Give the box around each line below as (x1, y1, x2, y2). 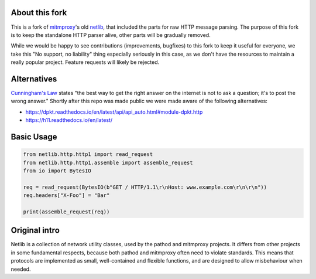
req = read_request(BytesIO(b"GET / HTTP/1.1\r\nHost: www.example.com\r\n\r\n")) (23, 183, 267, 190)
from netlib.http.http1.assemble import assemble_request (23, 159, 193, 166)
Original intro (11, 226, 60, 236)
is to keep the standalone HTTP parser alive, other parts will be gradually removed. (11, 31, 211, 38)
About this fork (11, 8, 67, 18)
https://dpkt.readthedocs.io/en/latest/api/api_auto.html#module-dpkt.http (25, 108, 203, 115)
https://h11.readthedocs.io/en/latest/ (25, 117, 113, 124)
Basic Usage (11, 132, 57, 142)
